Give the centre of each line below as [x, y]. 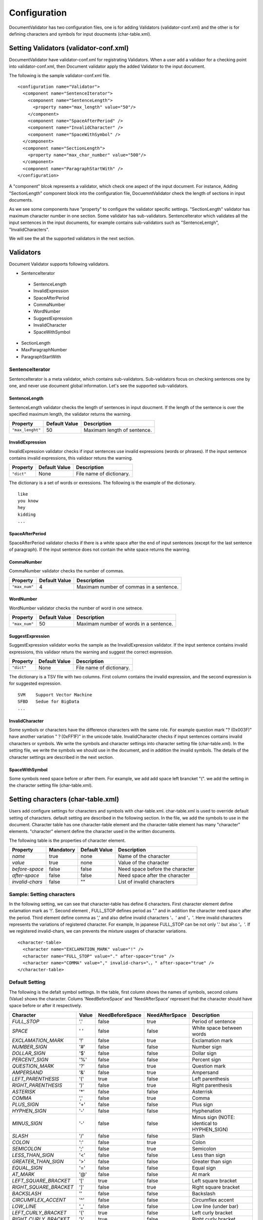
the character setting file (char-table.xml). [51, 785]
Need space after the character [154, 875]
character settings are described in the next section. [61, 757]
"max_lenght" [26, 430]
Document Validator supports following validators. [59, 264]
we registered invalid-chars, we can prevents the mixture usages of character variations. [98, 931]
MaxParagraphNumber [44, 350]
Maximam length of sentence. [118, 430]
